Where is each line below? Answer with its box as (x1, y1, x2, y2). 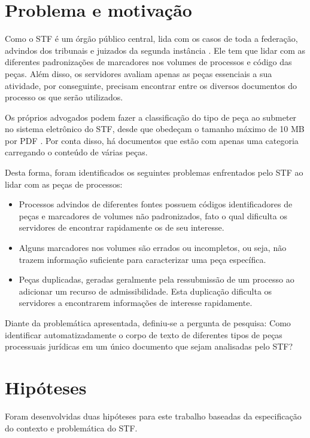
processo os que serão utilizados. (5, 91, 123, 103)
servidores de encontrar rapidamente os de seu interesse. (19, 221, 224, 234)
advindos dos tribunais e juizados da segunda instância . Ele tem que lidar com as (5, 44, 306, 56)
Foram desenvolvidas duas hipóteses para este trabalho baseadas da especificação (5, 409, 302, 422)
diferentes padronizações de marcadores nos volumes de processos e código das (5, 56, 292, 68)
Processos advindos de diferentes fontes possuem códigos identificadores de (19, 198, 293, 210)
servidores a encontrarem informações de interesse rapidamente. (19, 296, 253, 309)
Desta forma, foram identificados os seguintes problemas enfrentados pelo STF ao (5, 166, 303, 179)
